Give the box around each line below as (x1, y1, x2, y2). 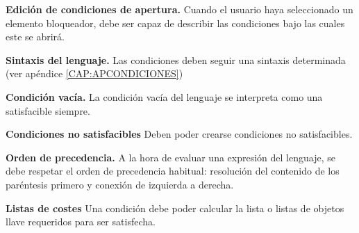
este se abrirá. (6, 29, 65, 44)
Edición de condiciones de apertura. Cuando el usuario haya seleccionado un (6, 2, 353, 16)
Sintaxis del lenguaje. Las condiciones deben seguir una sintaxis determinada (6, 52, 346, 67)
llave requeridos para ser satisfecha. (6, 214, 156, 229)
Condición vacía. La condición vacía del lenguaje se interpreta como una (6, 89, 323, 104)
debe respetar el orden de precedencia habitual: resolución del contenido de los (6, 163, 340, 178)
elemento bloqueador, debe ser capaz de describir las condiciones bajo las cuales (6, 15, 345, 30)
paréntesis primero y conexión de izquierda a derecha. (6, 177, 234, 191)
